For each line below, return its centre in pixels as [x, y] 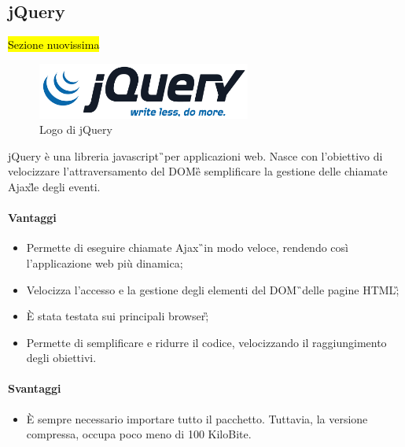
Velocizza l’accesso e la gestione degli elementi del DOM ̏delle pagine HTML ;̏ [213, 289]
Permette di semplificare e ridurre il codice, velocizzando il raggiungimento [206, 342]
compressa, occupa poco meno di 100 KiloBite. [139, 434]
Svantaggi [35, 388]
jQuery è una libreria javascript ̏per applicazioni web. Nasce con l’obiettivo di [195, 155]
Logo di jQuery [76, 129]
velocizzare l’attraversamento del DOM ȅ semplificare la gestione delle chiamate [198, 171]
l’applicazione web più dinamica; [105, 262]
